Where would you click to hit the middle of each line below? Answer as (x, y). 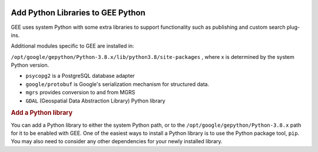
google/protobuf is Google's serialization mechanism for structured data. (117, 84)
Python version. (30, 65)
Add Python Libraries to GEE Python (78, 13)
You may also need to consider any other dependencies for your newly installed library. (117, 141)
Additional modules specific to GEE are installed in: (73, 46)
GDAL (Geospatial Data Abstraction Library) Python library (95, 101)
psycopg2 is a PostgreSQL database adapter (80, 76)
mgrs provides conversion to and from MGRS (80, 92)
